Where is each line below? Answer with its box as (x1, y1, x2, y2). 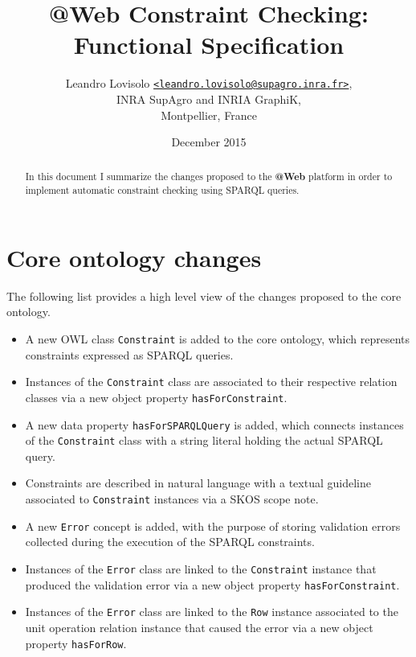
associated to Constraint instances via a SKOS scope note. (25, 491, 319, 507)
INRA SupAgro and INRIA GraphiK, (116, 90, 302, 107)
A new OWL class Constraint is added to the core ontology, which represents (25, 330, 410, 347)
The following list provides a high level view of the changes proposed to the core (6, 287, 402, 304)
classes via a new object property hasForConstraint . (25, 388, 288, 405)
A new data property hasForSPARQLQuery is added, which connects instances (25, 416, 404, 433)
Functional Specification (73, 28, 345, 61)
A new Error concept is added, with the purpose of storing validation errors (25, 517, 401, 534)
